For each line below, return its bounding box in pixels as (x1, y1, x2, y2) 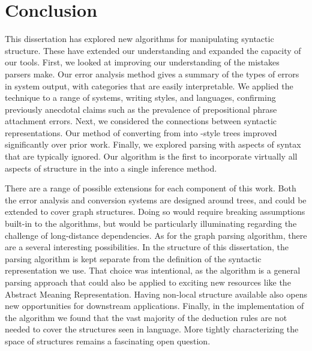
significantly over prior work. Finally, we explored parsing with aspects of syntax (5, 138, 301, 151)
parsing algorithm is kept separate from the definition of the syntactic (5, 252, 262, 265)
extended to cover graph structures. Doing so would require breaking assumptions (5, 205, 305, 218)
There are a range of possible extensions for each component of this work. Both (5, 182, 296, 194)
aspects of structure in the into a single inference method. (5, 161, 217, 174)
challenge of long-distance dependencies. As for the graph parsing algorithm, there (5, 229, 307, 241)
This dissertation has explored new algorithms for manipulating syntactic (5, 32, 274, 45)
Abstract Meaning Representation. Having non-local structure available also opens (5, 287, 307, 300)
